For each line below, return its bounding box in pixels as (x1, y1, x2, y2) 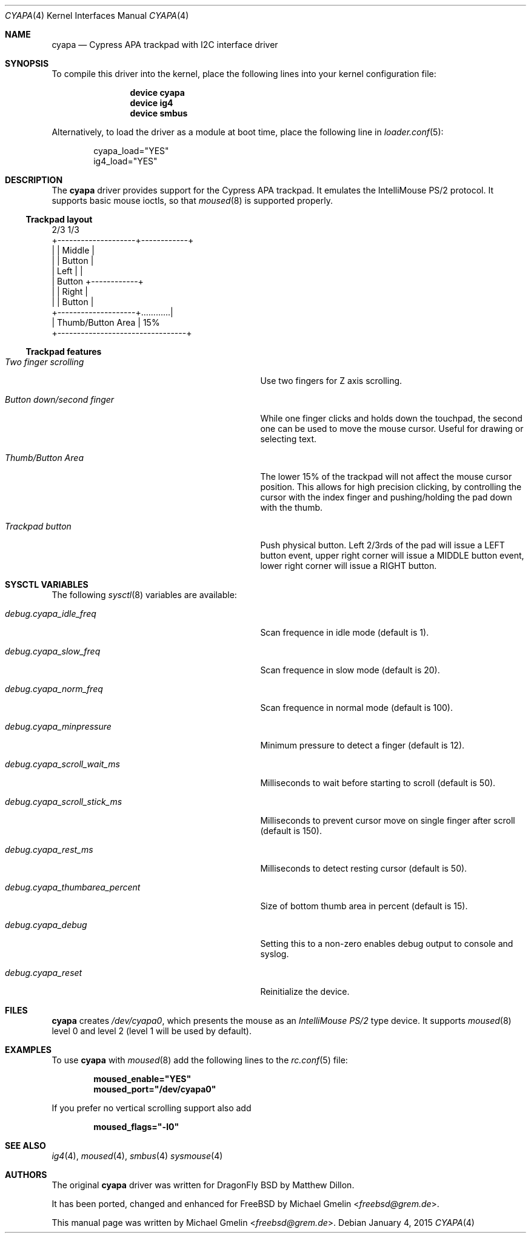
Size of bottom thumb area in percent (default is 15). (260, 901, 468, 911)
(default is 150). (260, 826, 322, 836)
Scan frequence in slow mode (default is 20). (260, 665, 440, 675)
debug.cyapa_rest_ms (5, 844, 93, 855)
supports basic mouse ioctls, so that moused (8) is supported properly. (52, 195, 333, 206)
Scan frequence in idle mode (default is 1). (260, 627, 429, 638)
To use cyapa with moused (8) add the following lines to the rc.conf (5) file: (52, 1055, 348, 1065)
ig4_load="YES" (93, 156, 158, 166)
